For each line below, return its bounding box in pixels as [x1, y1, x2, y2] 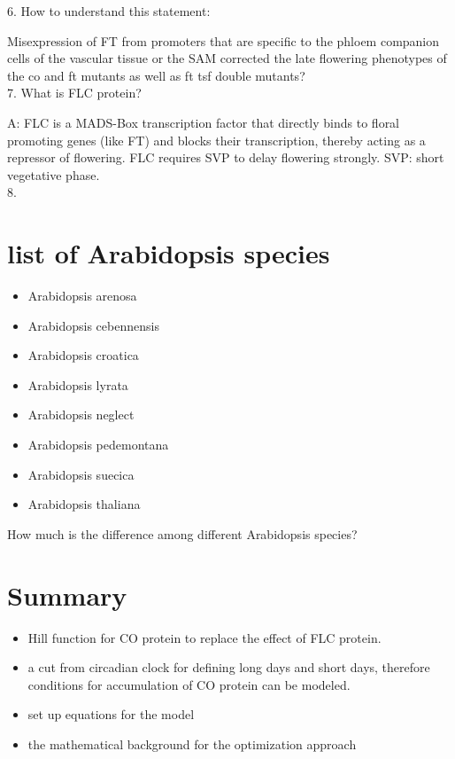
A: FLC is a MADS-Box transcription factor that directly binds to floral [7, 113, 400, 131]
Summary [7, 576, 127, 613]
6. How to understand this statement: [7, 2, 211, 20]
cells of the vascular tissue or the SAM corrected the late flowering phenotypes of [7, 49, 447, 67]
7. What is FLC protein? [7, 83, 142, 102]
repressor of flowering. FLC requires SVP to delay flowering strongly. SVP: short [7, 148, 444, 167]
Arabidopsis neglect [27, 405, 135, 424]
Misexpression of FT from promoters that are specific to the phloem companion [7, 31, 440, 50]
